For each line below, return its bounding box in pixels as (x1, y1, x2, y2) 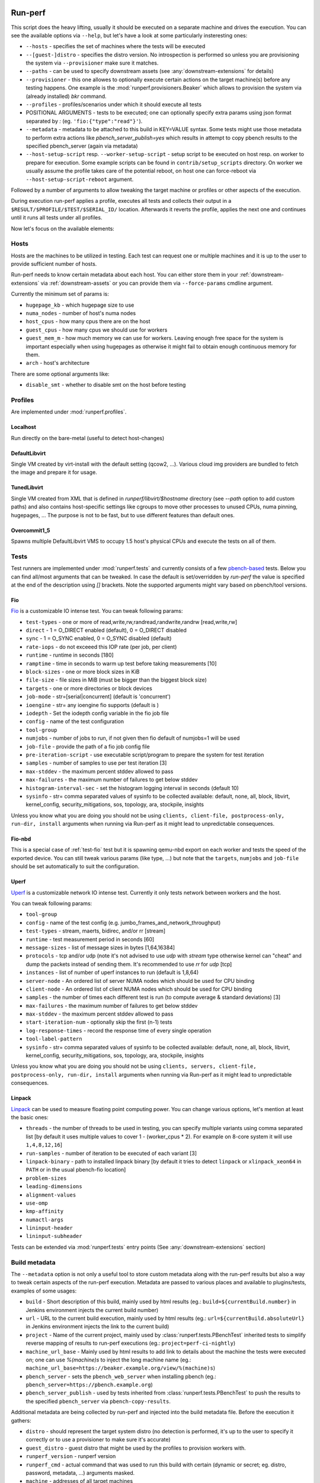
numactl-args (25, 1216, 64, 1223)
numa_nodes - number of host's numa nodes (25, 309, 136, 317)
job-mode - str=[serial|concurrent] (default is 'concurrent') (25, 693, 171, 700)
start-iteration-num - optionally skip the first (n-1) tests (25, 1019, 172, 1026)
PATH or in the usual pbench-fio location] (25, 1166, 126, 1173)
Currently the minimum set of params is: (11, 291, 110, 298)
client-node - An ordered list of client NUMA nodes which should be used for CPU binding (25, 985, 252, 992)
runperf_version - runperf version (25, 1453, 116, 1460)
